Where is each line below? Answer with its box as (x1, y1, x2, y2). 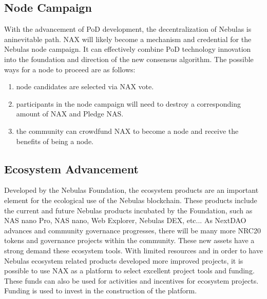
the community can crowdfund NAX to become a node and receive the (16, 125, 239, 136)
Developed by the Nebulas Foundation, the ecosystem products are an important (4, 185, 259, 195)
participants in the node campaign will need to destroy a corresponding (16, 98, 241, 109)
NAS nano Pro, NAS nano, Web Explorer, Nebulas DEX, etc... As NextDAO (4, 215, 246, 226)
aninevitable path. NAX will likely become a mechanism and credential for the (4, 33, 252, 44)
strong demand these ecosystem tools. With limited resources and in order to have (4, 245, 263, 255)
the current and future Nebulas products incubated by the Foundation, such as (4, 205, 253, 215)
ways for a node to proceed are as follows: (4, 64, 136, 74)
